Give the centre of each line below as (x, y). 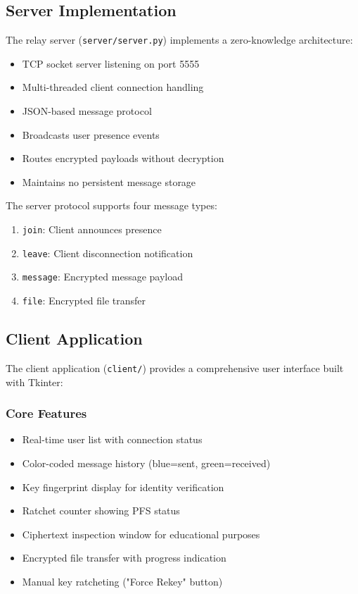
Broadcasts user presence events (91, 134)
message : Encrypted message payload (103, 277)
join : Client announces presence (92, 229)
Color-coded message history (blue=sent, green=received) (146, 463)
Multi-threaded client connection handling (113, 87)
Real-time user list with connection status (112, 439)
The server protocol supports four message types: (111, 205)
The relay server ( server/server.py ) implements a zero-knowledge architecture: (179, 40)
